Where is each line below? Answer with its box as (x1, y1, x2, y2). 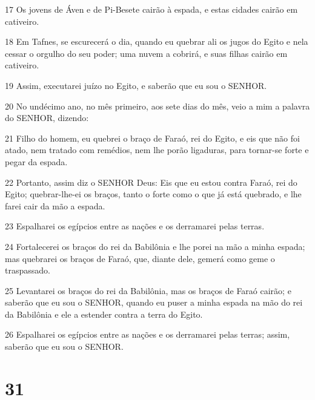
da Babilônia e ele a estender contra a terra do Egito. (5, 307, 203, 320)
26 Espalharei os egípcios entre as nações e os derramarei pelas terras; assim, (5, 328, 290, 341)
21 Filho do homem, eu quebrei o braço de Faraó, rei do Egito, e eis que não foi (5, 131, 300, 144)
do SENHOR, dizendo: (5, 111, 89, 124)
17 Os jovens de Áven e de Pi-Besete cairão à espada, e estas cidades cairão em (5, 3, 298, 15)
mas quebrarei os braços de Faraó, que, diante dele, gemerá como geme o (5, 252, 275, 264)
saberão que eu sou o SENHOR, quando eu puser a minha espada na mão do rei (5, 296, 303, 309)
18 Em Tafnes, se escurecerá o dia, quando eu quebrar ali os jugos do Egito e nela (5, 35, 308, 48)
